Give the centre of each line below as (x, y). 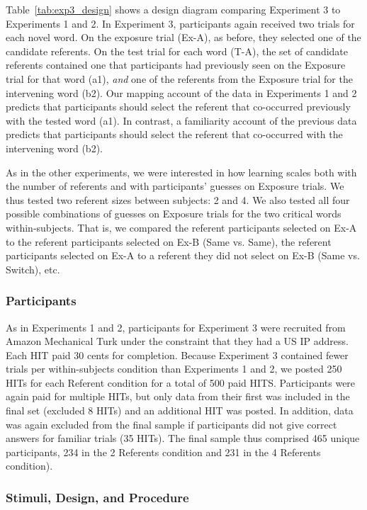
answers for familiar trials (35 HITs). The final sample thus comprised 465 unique (183, 438)
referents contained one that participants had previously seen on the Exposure (176, 65)
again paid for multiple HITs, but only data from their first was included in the (178, 396)
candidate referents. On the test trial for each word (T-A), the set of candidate (177, 51)
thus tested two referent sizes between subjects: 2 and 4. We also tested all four (178, 199)
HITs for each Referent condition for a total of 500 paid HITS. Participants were (181, 382)
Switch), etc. (33, 269)
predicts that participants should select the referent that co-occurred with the (174, 134)
